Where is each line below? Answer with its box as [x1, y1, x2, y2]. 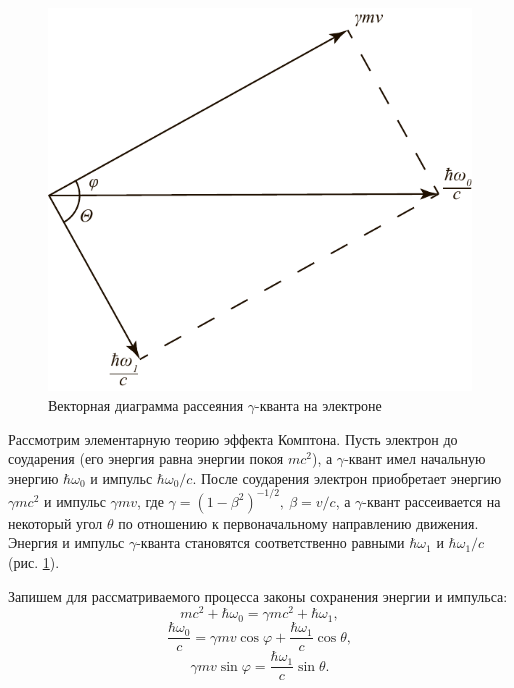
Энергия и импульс [8, 532, 125, 553]
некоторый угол [8, 512, 103, 533]
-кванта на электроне [255, 395, 382, 415]
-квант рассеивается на [362, 490, 501, 511]
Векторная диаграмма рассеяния [48, 395, 244, 415]
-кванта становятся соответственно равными [136, 532, 405, 553]
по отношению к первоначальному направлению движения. [118, 512, 479, 533]
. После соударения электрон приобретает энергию [192, 467, 502, 488]
